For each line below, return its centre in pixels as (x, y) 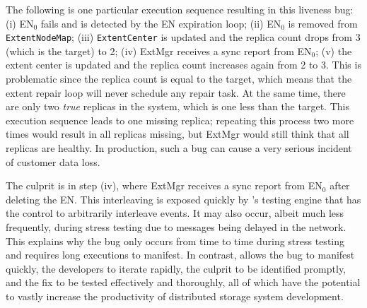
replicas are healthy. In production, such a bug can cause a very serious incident (179, 148)
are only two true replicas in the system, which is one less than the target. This (177, 106)
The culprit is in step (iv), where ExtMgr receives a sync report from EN (164, 185)
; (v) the (334, 51)
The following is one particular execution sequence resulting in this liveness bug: (180, 9)
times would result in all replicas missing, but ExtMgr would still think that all (177, 134)
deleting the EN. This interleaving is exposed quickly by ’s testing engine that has (183, 199)
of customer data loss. (53, 161)
